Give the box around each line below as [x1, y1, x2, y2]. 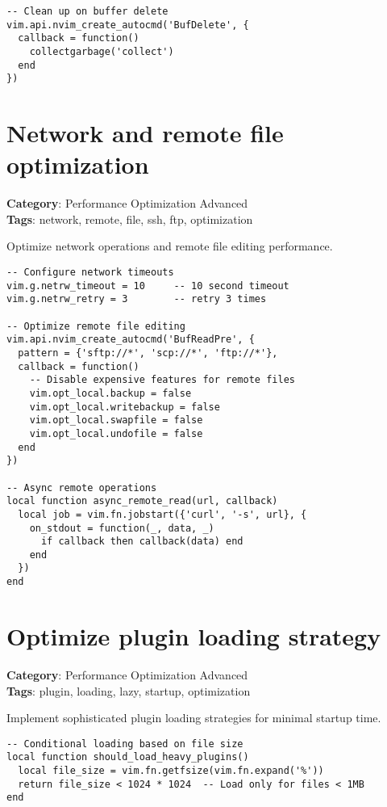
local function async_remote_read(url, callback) [6, 495, 278, 507]
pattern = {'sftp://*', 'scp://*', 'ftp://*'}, [18, 347, 278, 359]
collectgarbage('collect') [29, 45, 174, 57]
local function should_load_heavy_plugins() [6, 751, 249, 763]
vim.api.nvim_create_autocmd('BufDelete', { [6, 19, 249, 31]
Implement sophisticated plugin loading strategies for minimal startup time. [6, 709, 381, 726]
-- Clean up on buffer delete [6, 6, 169, 17]
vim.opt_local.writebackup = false [29, 401, 220, 413]
